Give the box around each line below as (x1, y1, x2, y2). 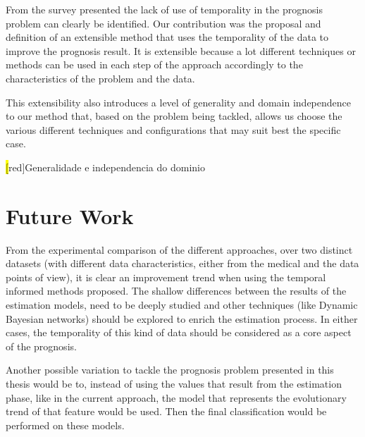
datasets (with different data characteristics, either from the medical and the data (6, 256, 359, 271)
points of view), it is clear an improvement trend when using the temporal (6, 269, 326, 284)
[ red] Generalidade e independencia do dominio (6, 159, 205, 174)
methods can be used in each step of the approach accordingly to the (6, 57, 303, 72)
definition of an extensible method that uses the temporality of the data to (6, 30, 329, 44)
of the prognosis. (6, 338, 77, 353)
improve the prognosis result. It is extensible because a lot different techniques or (6, 43, 356, 58)
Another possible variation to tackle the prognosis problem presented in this (6, 362, 334, 377)
